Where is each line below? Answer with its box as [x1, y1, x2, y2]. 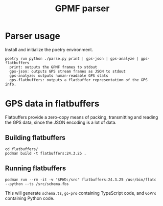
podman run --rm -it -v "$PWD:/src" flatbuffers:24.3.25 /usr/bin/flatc [5, 177, 157, 182]
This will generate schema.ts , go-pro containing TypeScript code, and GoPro [5, 190, 157, 196]
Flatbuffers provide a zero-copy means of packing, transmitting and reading [5, 114, 158, 120]
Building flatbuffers [5, 134, 66, 142]
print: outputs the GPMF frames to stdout [9, 65, 97, 69]
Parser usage [5, 30, 60, 42]
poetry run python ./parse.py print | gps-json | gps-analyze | [5, 56, 139, 61]
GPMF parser [55, 3, 110, 14]
